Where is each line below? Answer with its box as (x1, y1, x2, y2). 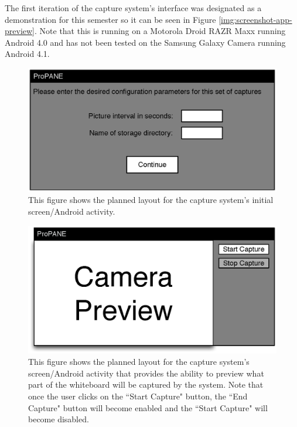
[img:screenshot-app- (219, 13, 292, 25)
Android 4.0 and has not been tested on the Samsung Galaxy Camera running (5, 36, 286, 48)
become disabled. (28, 413, 89, 425)
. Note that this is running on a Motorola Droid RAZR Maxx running (35, 25, 286, 37)
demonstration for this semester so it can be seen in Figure (5, 13, 216, 25)
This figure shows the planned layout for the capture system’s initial (28, 194, 274, 206)
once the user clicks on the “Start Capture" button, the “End (28, 390, 248, 402)
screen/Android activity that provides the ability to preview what (28, 367, 264, 379)
